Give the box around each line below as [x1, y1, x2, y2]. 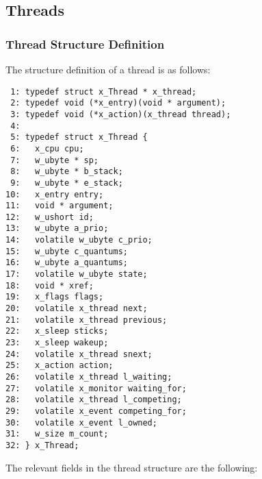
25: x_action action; [5, 360, 114, 371]
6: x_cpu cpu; [10, 143, 84, 153]
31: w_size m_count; [5, 429, 109, 439]
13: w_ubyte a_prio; [5, 223, 109, 234]
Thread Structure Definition [5, 35, 165, 52]
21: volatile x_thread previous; [5, 315, 168, 325]
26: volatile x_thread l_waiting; [5, 372, 172, 382]
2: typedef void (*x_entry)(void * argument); [10, 98, 226, 108]
